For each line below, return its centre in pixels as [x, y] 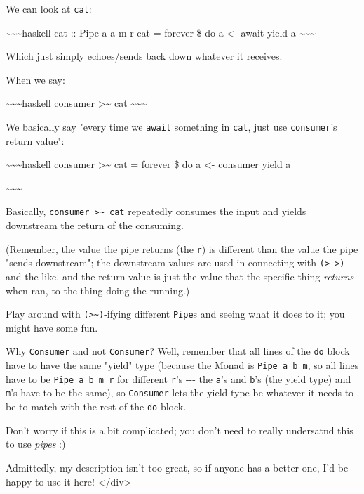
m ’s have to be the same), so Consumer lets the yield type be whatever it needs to [180, 392]
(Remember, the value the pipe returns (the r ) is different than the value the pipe [182, 248]
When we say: [35, 79]
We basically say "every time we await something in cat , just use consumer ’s [171, 127]
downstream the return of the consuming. [95, 225]
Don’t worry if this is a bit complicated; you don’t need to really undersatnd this [180, 430]
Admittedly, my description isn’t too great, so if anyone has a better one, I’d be [177, 467]
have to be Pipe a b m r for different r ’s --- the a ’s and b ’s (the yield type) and [178, 378]
